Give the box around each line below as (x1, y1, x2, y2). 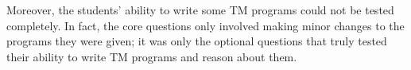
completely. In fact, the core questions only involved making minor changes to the (6, 17, 405, 33)
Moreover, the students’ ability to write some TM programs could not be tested (6, 2, 394, 17)
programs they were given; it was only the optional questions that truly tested (6, 33, 387, 49)
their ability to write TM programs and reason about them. (6, 48, 297, 64)
